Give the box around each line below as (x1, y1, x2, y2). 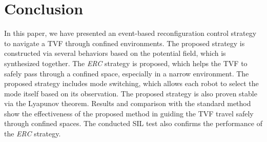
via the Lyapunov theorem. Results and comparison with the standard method (4, 98, 251, 109)
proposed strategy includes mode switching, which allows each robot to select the (4, 78, 259, 89)
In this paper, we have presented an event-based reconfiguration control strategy (4, 28, 257, 38)
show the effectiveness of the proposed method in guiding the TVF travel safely (4, 108, 254, 118)
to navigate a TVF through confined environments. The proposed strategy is (4, 37, 245, 48)
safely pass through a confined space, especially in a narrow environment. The (4, 68, 249, 78)
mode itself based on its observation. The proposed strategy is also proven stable (4, 88, 257, 98)
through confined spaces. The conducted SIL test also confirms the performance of (4, 118, 262, 129)
